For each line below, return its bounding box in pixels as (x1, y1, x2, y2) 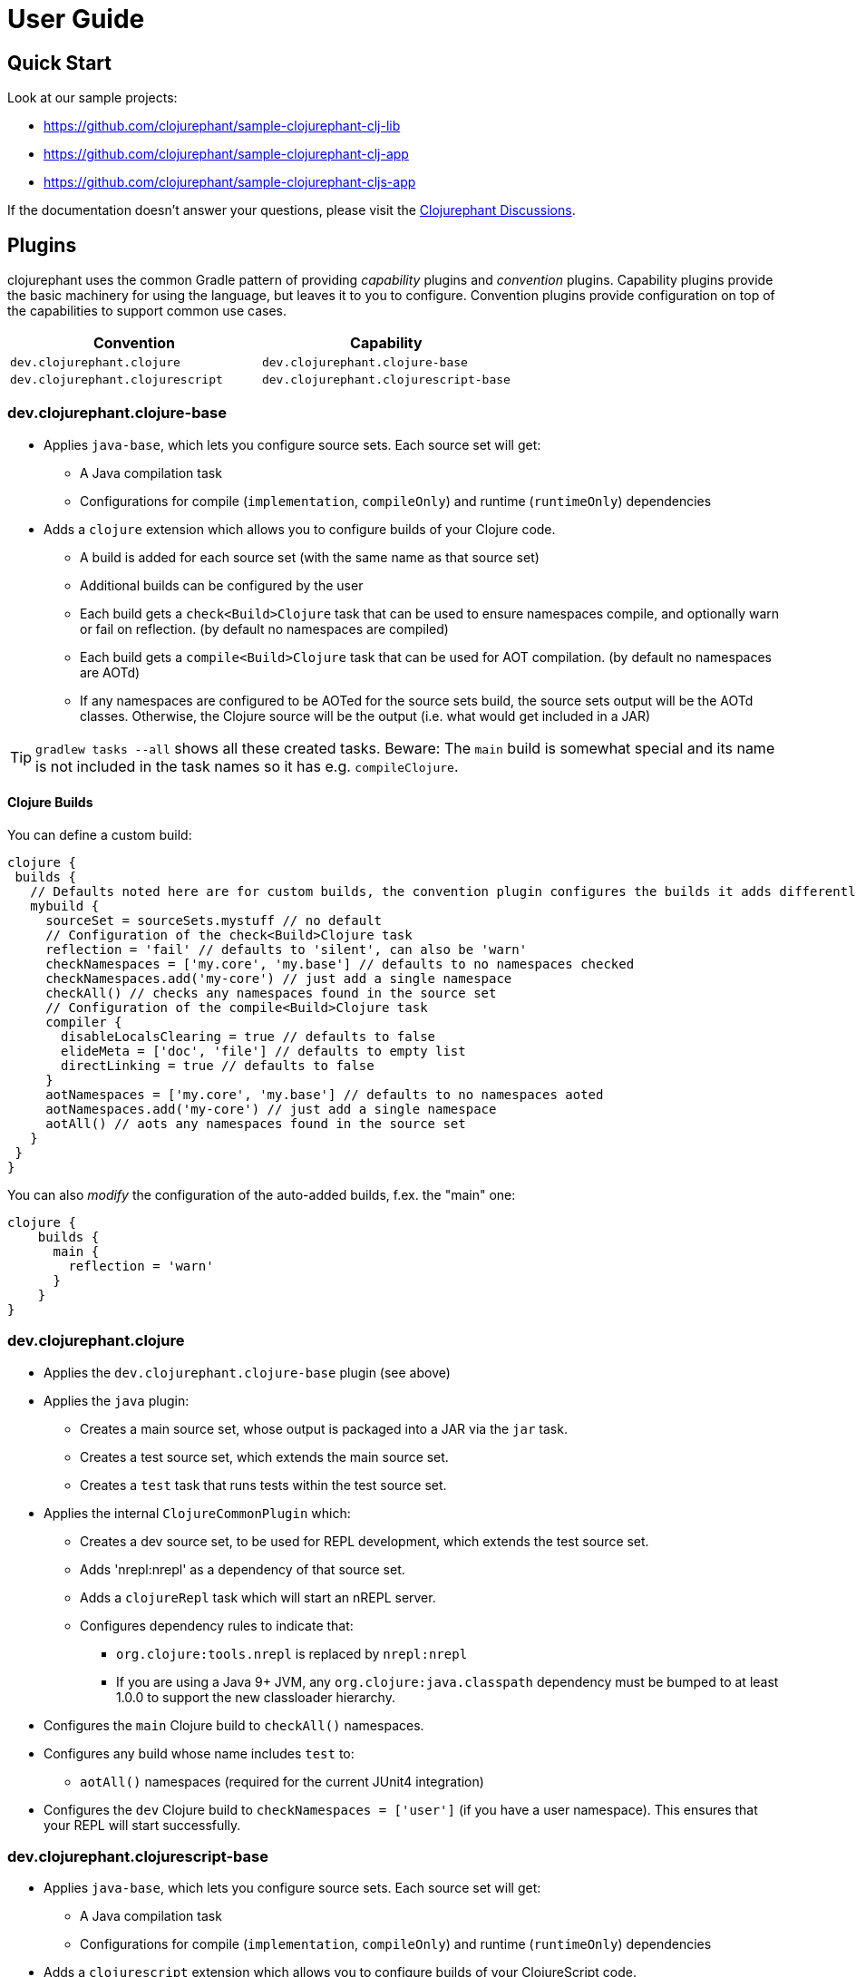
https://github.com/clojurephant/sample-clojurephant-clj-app (44, 146, 409, 162)
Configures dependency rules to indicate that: (80, 1617, 354, 1633)
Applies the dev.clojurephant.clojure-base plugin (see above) (44, 1364, 451, 1380)
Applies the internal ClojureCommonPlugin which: (44, 1505, 351, 1521)
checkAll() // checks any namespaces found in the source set (45, 985, 497, 1000)
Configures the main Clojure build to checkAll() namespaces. (44, 1717, 424, 1733)
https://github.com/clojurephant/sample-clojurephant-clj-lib (44, 118, 401, 134)
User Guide (7, 4, 145, 34)
